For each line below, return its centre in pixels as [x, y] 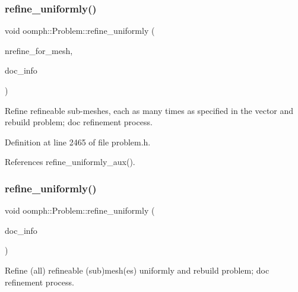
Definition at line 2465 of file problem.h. [78, 142]
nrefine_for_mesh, [39, 50]
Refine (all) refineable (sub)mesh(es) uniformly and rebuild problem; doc [137, 270]
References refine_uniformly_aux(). [70, 162]
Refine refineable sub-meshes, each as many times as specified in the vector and [149, 110]
